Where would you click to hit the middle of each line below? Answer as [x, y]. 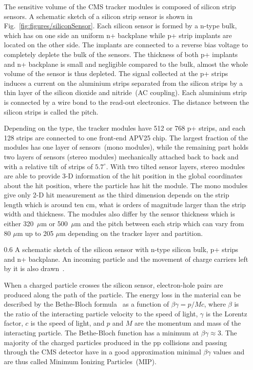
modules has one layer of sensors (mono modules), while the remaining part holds [126, 147]
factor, [14, 323]
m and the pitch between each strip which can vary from [160, 224]
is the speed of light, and [68, 323]
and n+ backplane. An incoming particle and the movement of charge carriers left [126, 259]
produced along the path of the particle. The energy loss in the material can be [122, 294]
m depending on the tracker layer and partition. [131, 233]
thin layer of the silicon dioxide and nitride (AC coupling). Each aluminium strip [125, 92]
